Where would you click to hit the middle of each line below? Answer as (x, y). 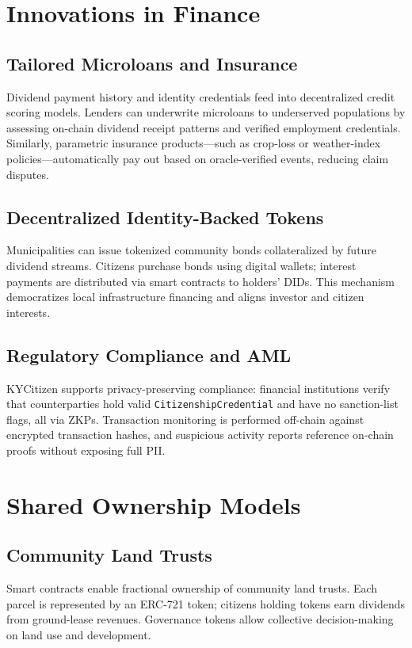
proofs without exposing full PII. (86, 450)
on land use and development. (79, 634)
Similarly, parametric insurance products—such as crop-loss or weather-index (194, 143)
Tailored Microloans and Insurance (152, 63)
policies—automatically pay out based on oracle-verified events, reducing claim (198, 158)
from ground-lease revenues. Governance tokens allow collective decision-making (200, 619)
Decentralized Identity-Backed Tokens (165, 217)
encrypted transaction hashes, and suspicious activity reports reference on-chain (200, 435)
